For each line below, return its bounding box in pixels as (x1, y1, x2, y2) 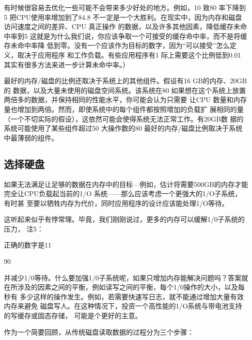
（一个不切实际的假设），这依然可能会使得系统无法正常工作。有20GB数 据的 (4, 113, 244, 124)
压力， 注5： (4, 223, 44, 233)
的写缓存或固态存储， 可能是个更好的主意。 (4, 310, 142, 321)
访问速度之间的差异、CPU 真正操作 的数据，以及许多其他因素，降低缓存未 (4, 21, 240, 31)
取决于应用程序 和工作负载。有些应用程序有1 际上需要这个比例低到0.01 (17, 49, 241, 60)
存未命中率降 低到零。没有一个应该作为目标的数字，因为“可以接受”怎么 (4, 40, 230, 50)
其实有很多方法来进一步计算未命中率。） (4, 59, 129, 69)
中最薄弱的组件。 (4, 132, 58, 142)
